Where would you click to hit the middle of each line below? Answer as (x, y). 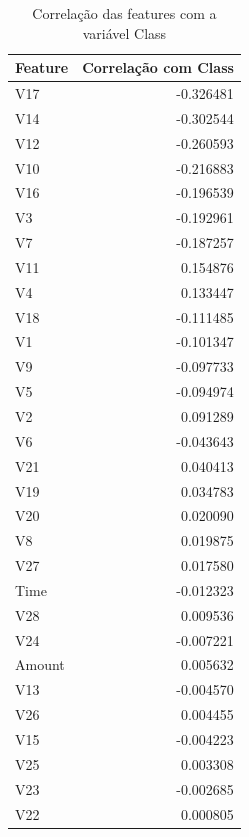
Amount (40, 664)
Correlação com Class (158, 67)
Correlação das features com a (124, 13)
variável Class (124, 32)
